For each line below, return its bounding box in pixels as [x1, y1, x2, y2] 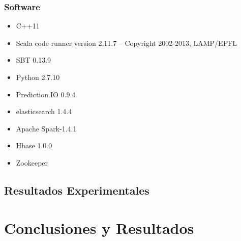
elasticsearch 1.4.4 [16, 106, 72, 117]
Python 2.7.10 [16, 72, 60, 82]
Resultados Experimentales [4, 182, 149, 198]
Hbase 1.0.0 [16, 140, 52, 151]
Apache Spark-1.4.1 [16, 123, 77, 133]
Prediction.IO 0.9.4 [16, 89, 76, 99]
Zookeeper [16, 157, 48, 168]
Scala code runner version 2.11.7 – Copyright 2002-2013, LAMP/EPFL [16, 37, 237, 48]
